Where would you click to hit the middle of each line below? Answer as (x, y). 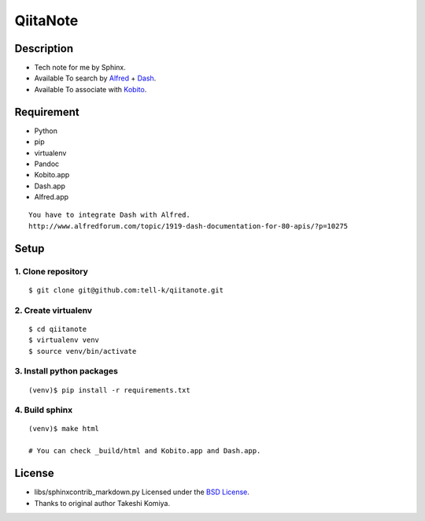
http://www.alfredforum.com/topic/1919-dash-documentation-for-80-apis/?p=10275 (188, 226)
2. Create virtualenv (54, 310)
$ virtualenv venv (64, 340)
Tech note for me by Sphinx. (80, 68)
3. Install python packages (66, 371)
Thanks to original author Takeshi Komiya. (102, 503)
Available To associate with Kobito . (91, 89)
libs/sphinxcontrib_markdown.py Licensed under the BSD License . (142, 492)
